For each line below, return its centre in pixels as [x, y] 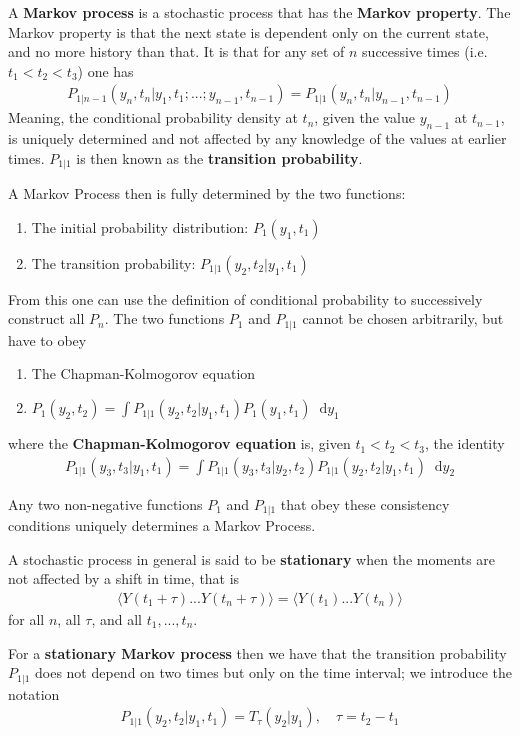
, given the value [365, 117]
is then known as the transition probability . [219, 157]
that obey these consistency [365, 503]
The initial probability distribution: [140, 226]
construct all [46, 318]
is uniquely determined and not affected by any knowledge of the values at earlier [257, 138]
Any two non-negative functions [105, 503]
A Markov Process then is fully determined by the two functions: [207, 193]
